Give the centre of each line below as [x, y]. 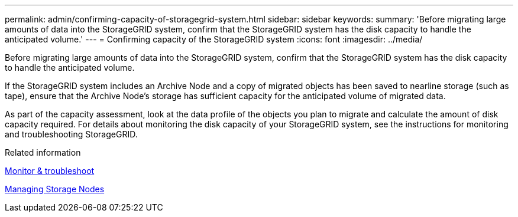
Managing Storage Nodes [55, 189]
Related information [43, 152]
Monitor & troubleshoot [50, 171]
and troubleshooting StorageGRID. [71, 134]
